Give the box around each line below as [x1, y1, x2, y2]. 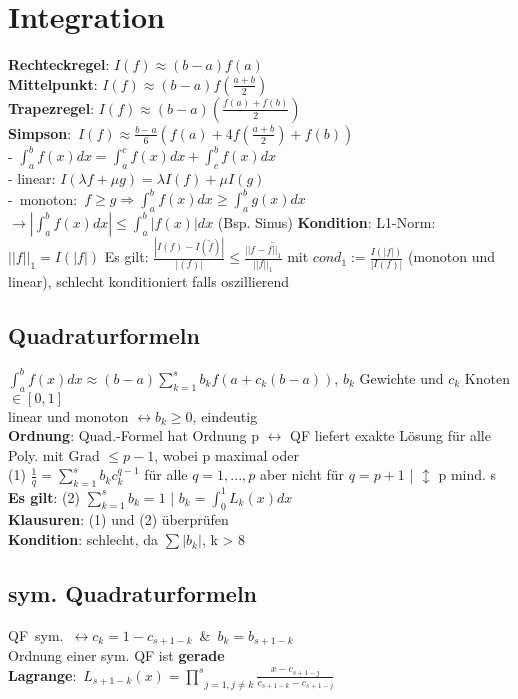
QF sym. [8, 624, 64, 645]
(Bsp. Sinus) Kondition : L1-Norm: [217, 211, 436, 232]
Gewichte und [359, 367, 444, 388]
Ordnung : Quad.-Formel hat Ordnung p [8, 425, 260, 446]
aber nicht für [259, 464, 345, 485]
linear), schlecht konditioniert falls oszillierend [8, 271, 290, 292]
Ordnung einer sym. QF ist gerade [8, 645, 225, 666]
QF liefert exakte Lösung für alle [290, 425, 491, 446]
